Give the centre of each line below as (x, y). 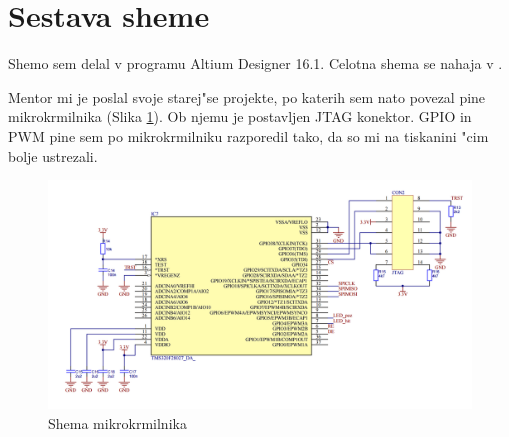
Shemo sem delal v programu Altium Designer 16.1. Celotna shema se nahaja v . (255, 63)
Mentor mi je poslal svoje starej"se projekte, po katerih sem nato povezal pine (247, 96)
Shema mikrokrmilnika (117, 423)
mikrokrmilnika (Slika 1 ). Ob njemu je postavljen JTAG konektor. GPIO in (240, 116)
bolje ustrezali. (53, 155)
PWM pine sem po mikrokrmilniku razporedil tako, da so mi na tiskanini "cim (248, 135)
